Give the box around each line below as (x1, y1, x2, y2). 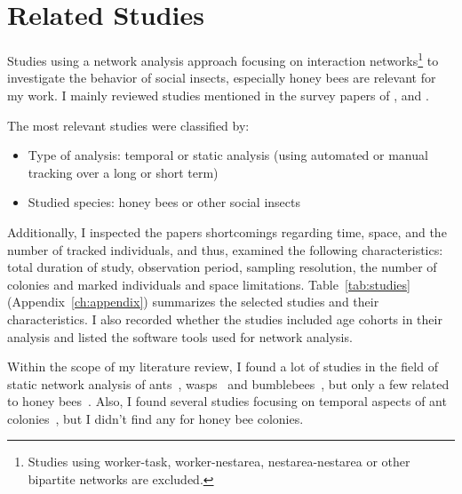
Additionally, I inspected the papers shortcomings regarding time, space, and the (7, 222, 447, 241)
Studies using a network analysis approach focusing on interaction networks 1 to (7, 49, 439, 69)
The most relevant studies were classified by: (7, 116, 250, 134)
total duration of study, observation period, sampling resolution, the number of (7, 258, 437, 276)
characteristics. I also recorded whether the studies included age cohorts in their (7, 309, 442, 328)
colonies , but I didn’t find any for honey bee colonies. (7, 409, 304, 427)
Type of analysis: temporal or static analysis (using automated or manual (28, 146, 428, 164)
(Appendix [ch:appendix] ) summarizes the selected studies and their (7, 292, 379, 311)
